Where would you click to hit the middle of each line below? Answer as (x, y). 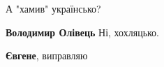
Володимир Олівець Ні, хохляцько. (83, 32)
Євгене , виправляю (47, 55)
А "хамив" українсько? (53, 8)
